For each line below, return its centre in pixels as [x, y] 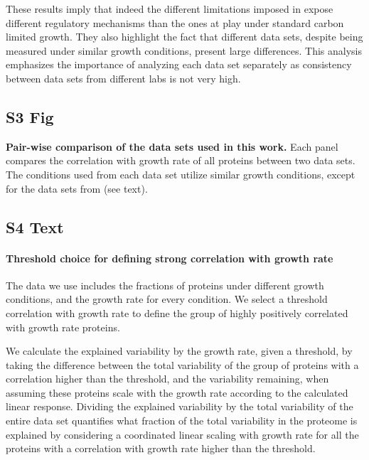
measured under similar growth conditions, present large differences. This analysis [184, 50]
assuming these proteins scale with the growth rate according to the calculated [177, 392]
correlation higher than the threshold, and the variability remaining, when [167, 379]
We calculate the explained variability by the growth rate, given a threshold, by [179, 351]
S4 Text [35, 226]
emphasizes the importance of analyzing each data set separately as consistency [179, 64]
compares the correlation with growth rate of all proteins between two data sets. [181, 160]
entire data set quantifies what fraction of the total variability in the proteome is [182, 421]
